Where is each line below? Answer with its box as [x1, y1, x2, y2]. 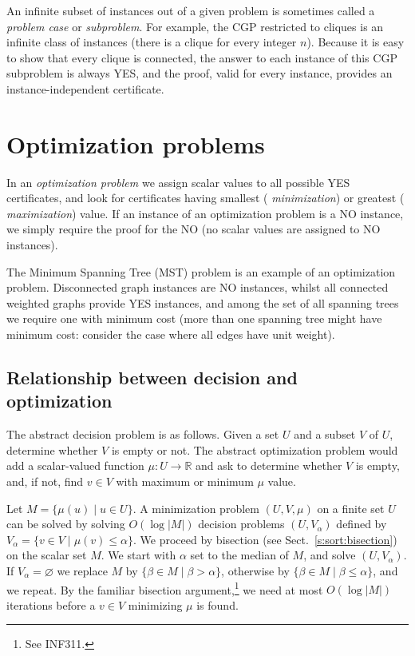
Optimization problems [6, 127, 265, 160]
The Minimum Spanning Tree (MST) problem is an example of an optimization [6, 263, 396, 280]
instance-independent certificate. [6, 80, 164, 97]
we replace [57, 562, 108, 578]
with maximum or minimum [116, 473, 254, 489]
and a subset [294, 426, 356, 443]
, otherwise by [221, 562, 290, 578]
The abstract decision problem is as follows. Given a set [6, 426, 279, 443]
